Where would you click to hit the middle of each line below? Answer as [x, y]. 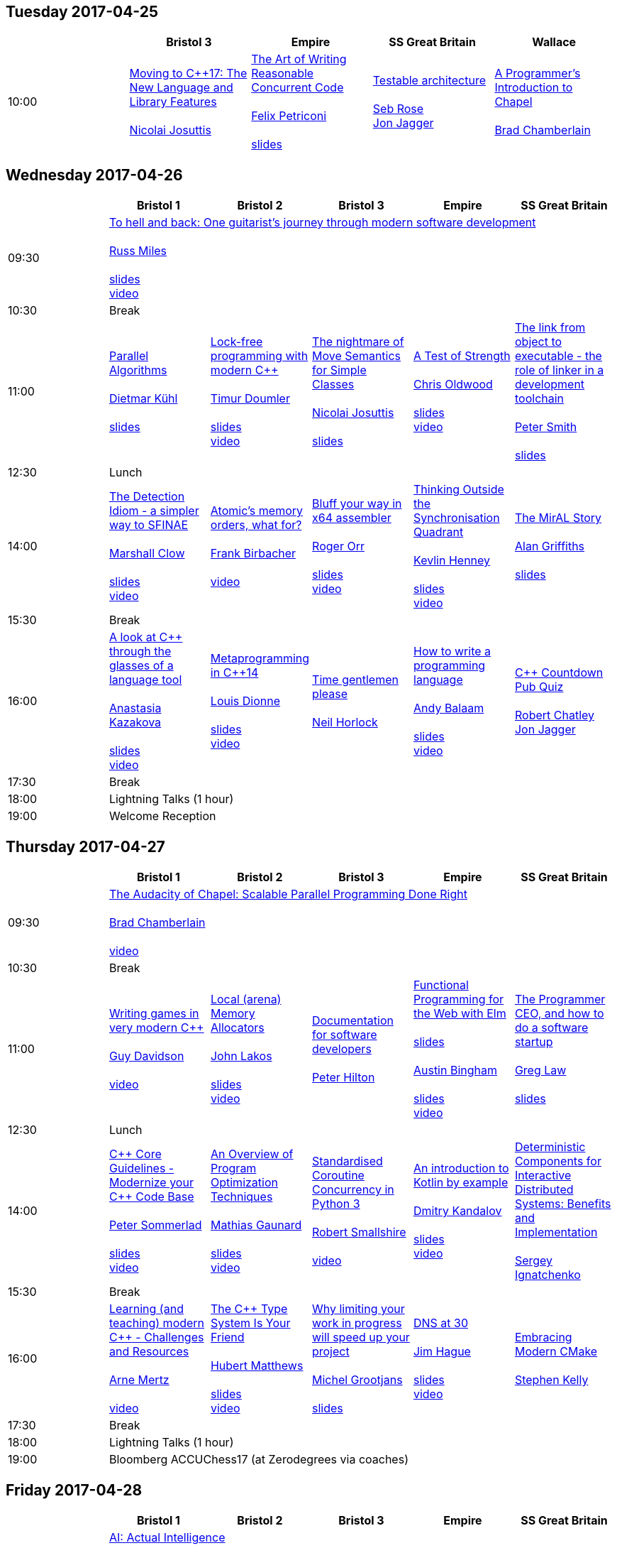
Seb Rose [398, 109]
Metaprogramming [260, 659]
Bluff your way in [357, 504]
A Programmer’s [538, 73]
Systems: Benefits [563, 1204]
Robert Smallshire [359, 1232]
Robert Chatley [555, 715]
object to [538, 342]
